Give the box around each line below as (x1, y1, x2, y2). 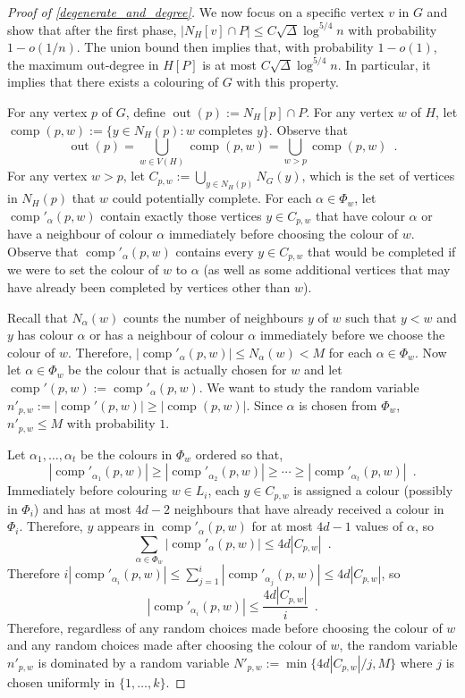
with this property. (236, 72, 339, 91)
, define (125, 102, 166, 121)
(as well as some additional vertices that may (203, 260, 451, 279)
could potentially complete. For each (112, 189, 312, 207)
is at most (202, 55, 258, 73)
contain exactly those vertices (100, 206, 262, 224)
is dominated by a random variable (38, 652, 230, 671)
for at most (251, 517, 313, 535)
